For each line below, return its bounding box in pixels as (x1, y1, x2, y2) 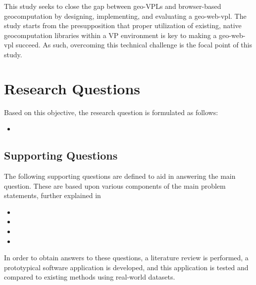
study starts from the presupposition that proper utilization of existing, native (4, 20, 242, 31)
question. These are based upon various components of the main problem (4, 180, 226, 191)
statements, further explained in (4, 190, 101, 201)
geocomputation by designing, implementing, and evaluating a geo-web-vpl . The (4, 10, 247, 21)
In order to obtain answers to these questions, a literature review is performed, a (4, 252, 249, 263)
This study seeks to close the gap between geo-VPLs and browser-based (4, 1, 221, 11)
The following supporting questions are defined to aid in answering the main (4, 171, 236, 181)
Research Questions (4, 78, 141, 98)
